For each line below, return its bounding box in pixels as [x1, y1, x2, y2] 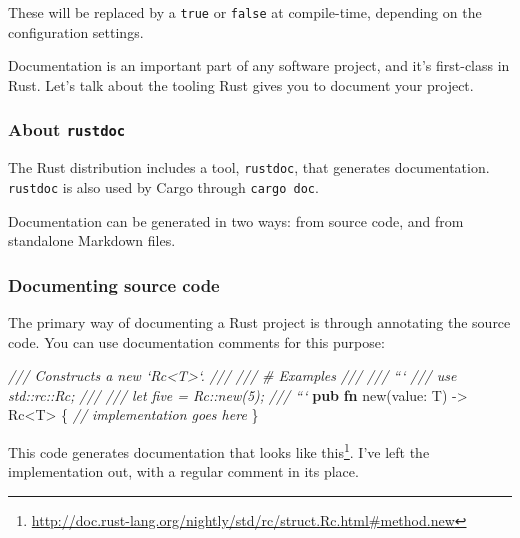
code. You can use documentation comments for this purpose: [8, 331, 385, 352]
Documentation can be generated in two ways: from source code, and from [8, 210, 464, 231]
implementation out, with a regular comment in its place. [8, 461, 359, 482]
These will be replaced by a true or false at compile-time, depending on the [8, 2, 482, 22]
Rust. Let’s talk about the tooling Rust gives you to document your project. [8, 74, 474, 95]
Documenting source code [8, 272, 220, 297]
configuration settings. [8, 21, 144, 42]
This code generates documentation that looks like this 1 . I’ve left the [8, 438, 430, 462]
